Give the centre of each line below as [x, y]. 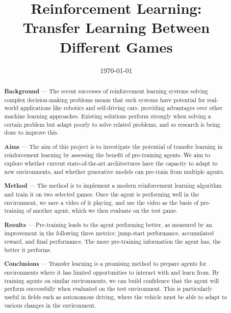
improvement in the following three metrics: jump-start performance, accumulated [109, 233]
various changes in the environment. [50, 305]
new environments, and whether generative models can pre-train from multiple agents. [114, 171]
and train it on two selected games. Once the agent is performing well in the [102, 194]
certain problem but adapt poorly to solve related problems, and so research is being [112, 124]
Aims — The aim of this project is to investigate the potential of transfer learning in [113, 146]
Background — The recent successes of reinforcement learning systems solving [106, 91]
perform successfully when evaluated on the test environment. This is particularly [108, 289]
